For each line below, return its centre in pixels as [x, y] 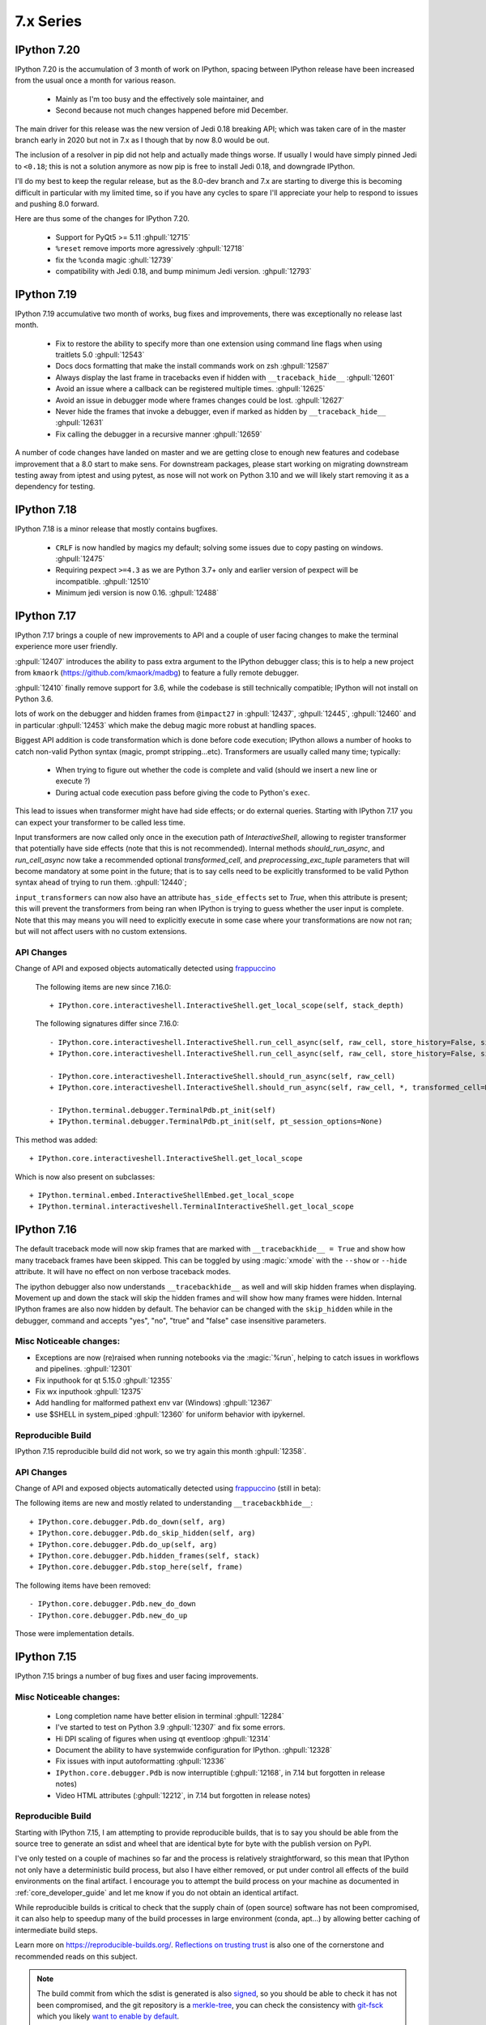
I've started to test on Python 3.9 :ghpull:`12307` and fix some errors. [171, 1727]
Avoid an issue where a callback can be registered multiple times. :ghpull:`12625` [190, 389]
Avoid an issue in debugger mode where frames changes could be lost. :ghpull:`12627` [200, 400]
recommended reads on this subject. [76, 1956]
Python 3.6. [34, 699]
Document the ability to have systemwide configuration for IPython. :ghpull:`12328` [194, 1750]
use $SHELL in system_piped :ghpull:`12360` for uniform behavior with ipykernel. [170, 1414]
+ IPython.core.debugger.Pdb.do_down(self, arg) [128, 1522]
